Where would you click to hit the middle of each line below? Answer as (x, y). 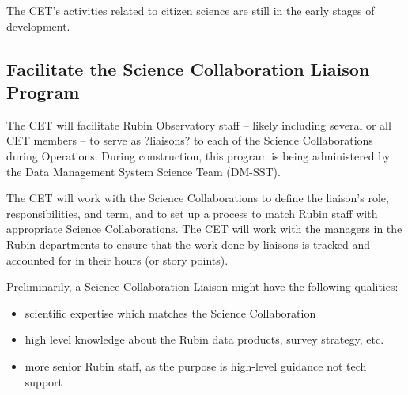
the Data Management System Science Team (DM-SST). (144, 171)
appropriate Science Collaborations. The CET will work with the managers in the (204, 229)
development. (38, 26)
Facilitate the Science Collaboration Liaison (188, 68)
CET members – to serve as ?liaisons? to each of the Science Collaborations (190, 140)
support (43, 381)
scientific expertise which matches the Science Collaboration (170, 312)
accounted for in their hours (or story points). (117, 260)
